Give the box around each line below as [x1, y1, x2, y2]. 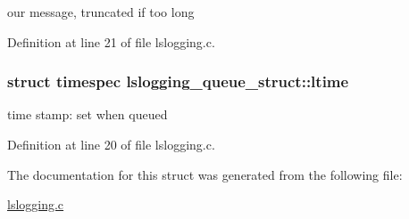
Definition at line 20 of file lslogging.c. [7, 135, 215, 153]
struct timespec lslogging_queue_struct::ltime [7, 70, 349, 93]
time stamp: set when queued [7, 105, 168, 124]
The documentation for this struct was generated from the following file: [7, 165, 403, 183]
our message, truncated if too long [7, 3, 195, 20]
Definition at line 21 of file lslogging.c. [7, 32, 215, 51]
